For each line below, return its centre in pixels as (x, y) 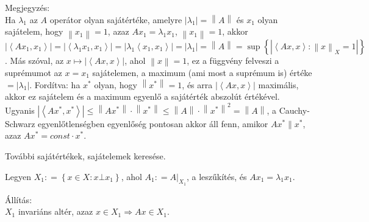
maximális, (278, 84)
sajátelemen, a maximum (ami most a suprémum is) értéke (202, 72)
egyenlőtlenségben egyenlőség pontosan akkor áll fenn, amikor (153, 123)
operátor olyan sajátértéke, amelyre (116, 19)
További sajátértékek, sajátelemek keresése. (85, 155)
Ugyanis (20, 110)
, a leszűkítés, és (217, 176)
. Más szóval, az (34, 60)
